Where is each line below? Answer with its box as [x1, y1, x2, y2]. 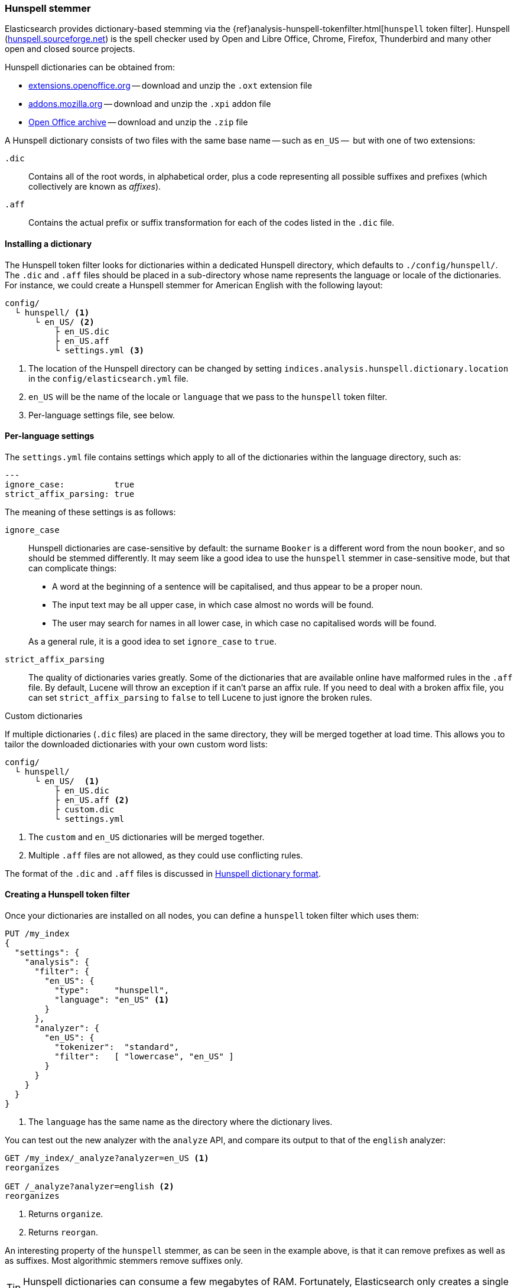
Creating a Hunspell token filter [5, 889, 130, 900]
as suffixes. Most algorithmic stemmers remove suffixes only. [5, 1256, 243, 1266]
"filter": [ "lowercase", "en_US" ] [54, 1052, 234, 1062]
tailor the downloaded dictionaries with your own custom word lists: [5, 739, 268, 749]
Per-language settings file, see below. [28, 409, 175, 420]
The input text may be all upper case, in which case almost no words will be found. [52, 599, 374, 610]
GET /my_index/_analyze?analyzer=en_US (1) [5, 1153, 209, 1163]
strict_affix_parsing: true [5, 489, 135, 499]
